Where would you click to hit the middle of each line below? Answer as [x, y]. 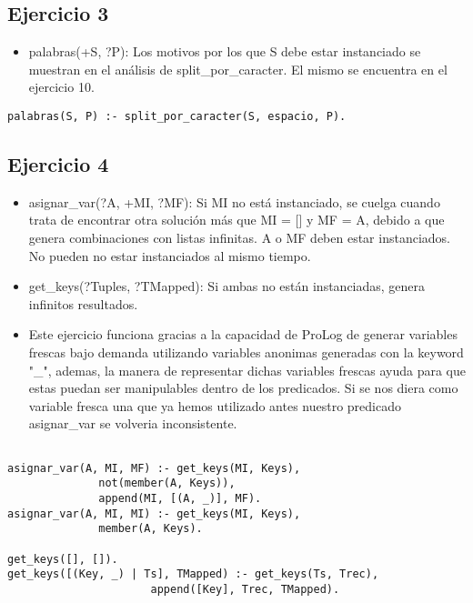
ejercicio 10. [61, 87]
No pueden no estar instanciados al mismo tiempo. [170, 255]
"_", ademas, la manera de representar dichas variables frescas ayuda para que [247, 370]
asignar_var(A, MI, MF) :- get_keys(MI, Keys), [154, 468]
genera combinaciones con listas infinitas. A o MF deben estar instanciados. [239, 238]
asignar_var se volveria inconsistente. [133, 423]
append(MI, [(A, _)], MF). [180, 498]
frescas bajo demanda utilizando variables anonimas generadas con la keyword [246, 352]
